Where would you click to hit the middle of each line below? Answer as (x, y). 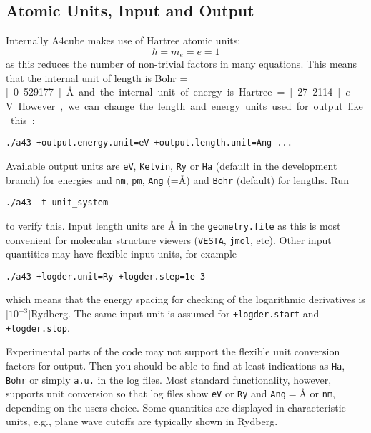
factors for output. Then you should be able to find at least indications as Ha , (175, 365)
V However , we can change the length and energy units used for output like (184, 106)
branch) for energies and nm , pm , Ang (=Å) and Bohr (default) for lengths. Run (177, 179)
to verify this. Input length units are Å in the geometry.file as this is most (173, 225)
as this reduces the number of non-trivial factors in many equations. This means (182, 64)
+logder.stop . (38, 327)
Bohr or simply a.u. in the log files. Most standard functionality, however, (169, 379)
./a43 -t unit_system (57, 203)
